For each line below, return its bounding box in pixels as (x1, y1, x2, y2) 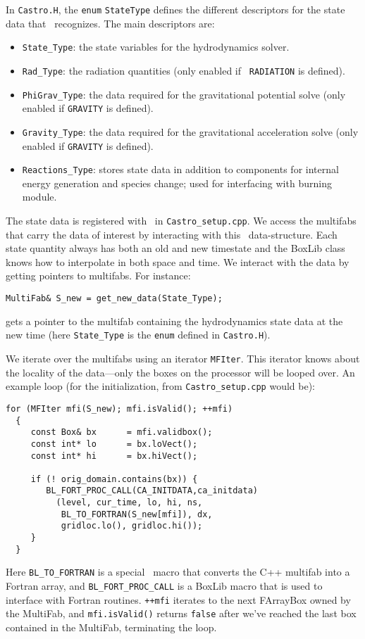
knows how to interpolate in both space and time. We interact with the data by (6, 254, 349, 269)
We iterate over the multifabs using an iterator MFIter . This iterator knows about (6, 350, 360, 365)
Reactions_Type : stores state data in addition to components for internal (22, 162, 339, 177)
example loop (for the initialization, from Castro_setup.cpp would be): (6, 379, 316, 393)
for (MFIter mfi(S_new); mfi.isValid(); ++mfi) (6, 403, 233, 414)
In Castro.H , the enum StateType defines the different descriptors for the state (6, 2, 345, 16)
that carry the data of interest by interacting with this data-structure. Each (6, 227, 338, 241)
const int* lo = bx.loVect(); (30, 438, 198, 449)
